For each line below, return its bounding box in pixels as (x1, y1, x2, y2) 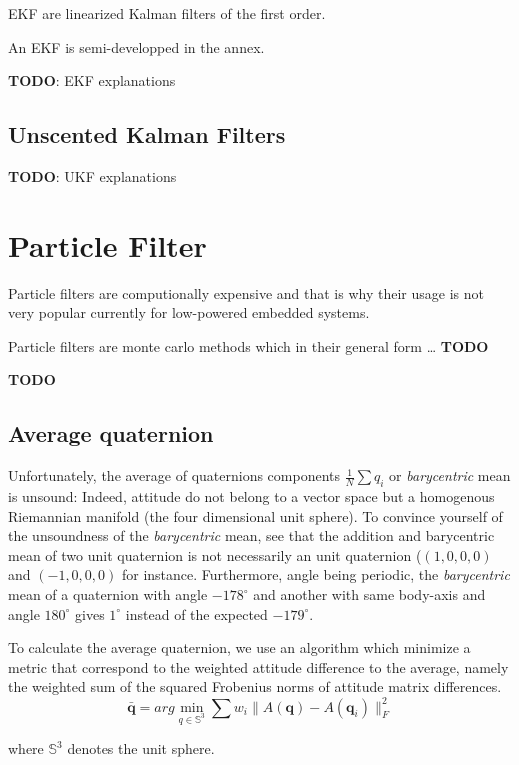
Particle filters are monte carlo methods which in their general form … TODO (8, 335, 489, 356)
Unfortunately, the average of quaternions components (8, 465, 341, 486)
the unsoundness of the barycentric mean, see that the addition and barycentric (8, 525, 495, 546)
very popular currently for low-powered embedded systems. (8, 302, 370, 323)
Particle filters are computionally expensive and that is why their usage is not (8, 282, 484, 303)
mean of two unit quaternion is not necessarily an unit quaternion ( (8, 544, 422, 565)
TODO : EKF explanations (8, 70, 176, 91)
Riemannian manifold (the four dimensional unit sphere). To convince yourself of (8, 505, 503, 526)
